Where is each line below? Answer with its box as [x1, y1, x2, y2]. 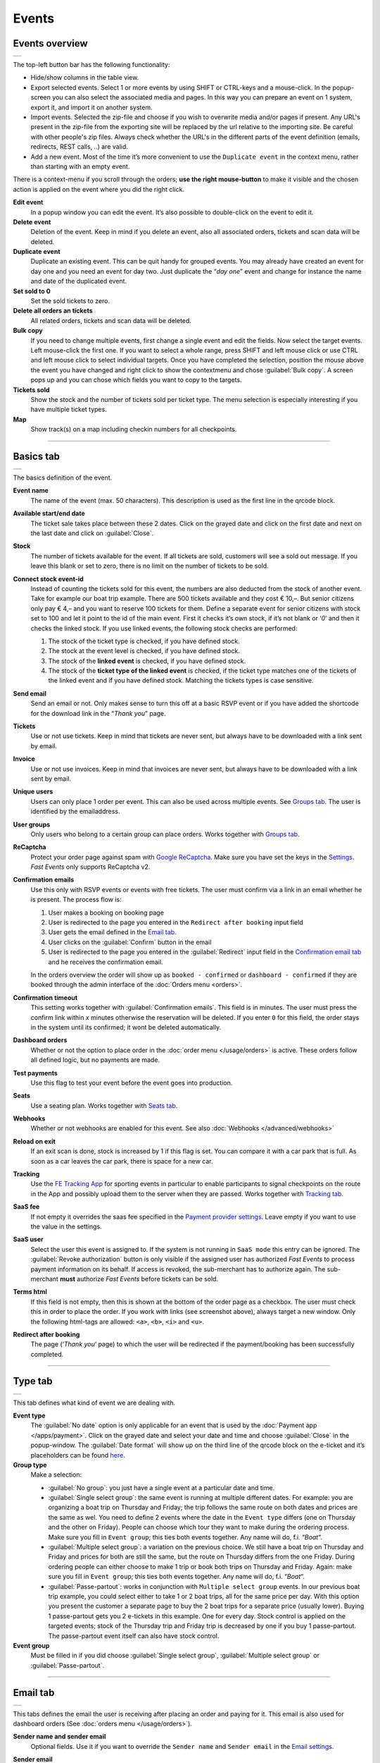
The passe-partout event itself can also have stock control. [48, 1631, 220, 1640]
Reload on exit [13, 1137, 56, 1145]
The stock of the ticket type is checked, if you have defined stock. [48, 637, 240, 645]
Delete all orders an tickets [13, 307, 93, 315]
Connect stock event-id [13, 575, 84, 583]
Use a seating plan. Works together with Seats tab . [30, 1101, 178, 1110]
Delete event [13, 217, 51, 226]
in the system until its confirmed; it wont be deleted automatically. [30, 1023, 222, 1031]
